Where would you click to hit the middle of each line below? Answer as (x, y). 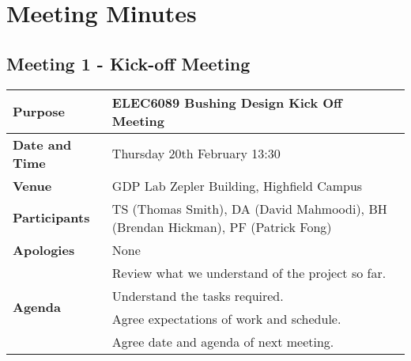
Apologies (44, 249)
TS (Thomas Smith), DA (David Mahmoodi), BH (249, 208)
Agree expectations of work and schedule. (226, 318)
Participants (51, 218)
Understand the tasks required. (198, 295)
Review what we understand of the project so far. (249, 272)
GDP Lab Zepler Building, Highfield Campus (237, 185)
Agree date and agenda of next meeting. (223, 341)
